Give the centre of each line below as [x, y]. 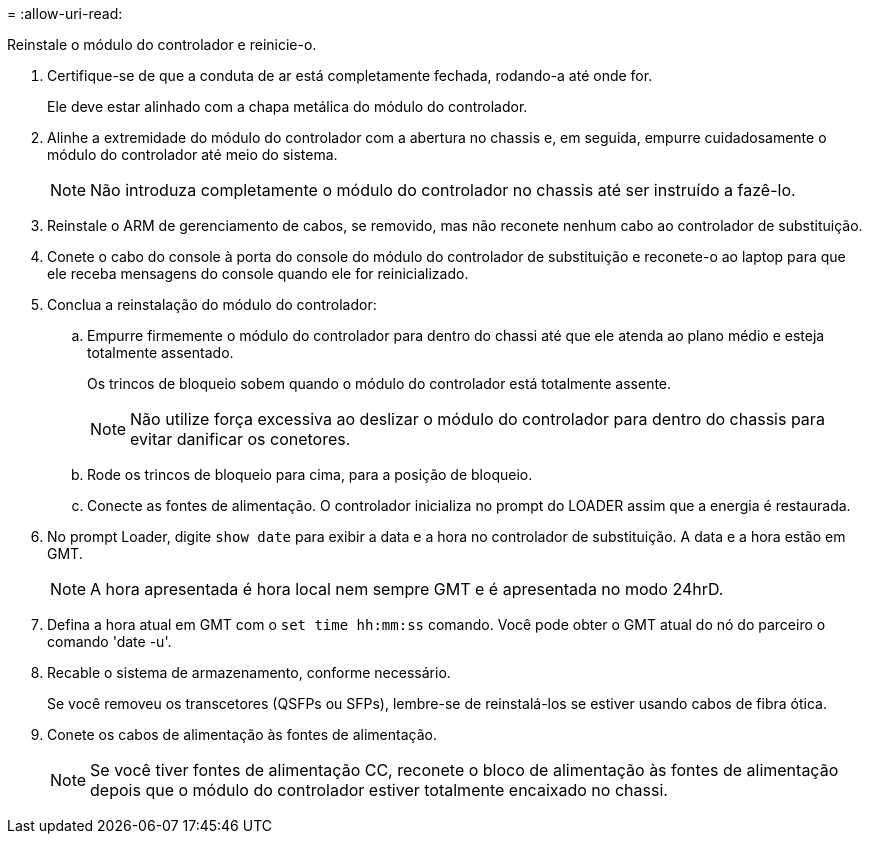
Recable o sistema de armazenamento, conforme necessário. [249, 672]
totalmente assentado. [160, 352]
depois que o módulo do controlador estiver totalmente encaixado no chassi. [379, 790]
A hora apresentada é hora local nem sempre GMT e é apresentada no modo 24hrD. [407, 589]
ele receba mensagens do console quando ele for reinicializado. [258, 273]
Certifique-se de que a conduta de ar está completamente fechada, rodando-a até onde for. [350, 75]
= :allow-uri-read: [65, 13]
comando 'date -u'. [109, 641]
